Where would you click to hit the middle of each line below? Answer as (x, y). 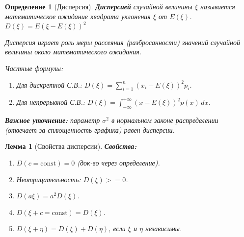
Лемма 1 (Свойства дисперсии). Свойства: (71, 146)
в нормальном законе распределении (165, 120)
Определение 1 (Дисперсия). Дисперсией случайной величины (99, 6)
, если (117, 228)
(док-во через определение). (119, 162)
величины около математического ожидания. (73, 52)
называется (218, 6)
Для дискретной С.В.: (49, 84)
